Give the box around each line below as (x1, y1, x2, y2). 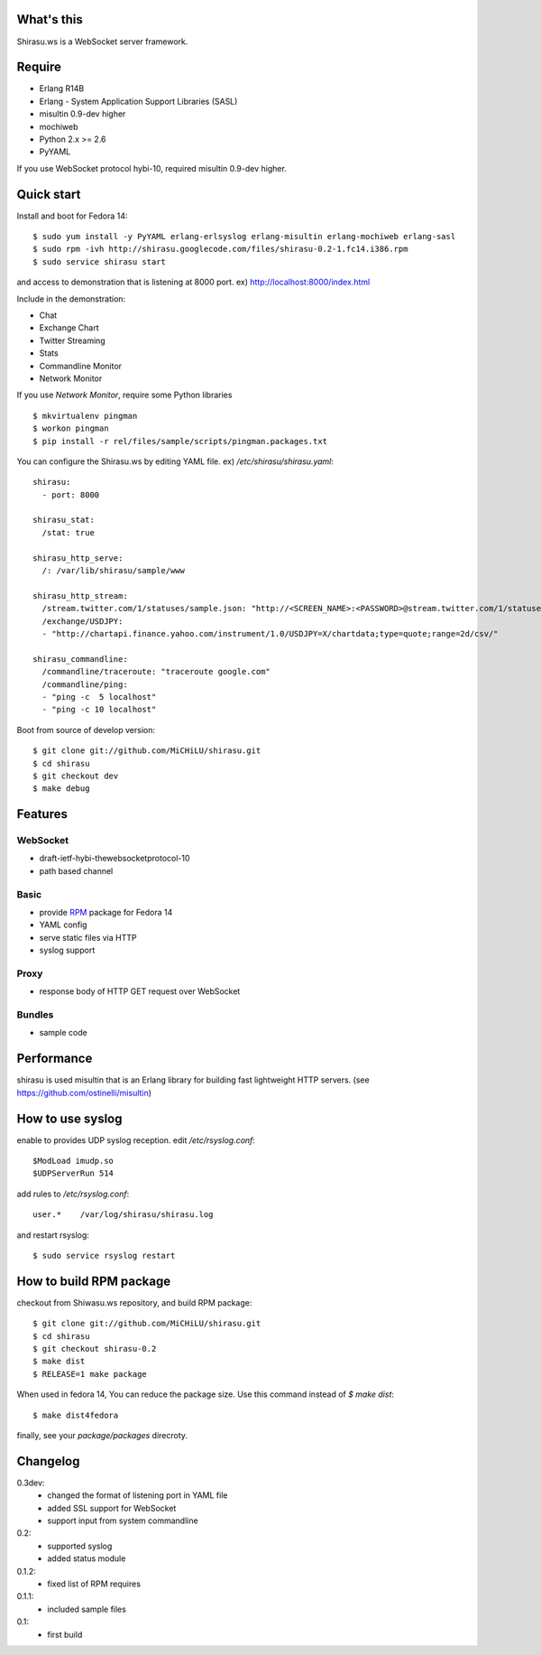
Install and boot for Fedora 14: (16, 210, 128, 221)
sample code (39, 1027, 87, 1038)
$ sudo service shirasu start (32, 256, 167, 266)
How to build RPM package (16, 1273, 171, 1288)
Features (16, 806, 68, 822)
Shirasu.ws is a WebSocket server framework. (16, 36, 188, 47)
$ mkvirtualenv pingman (32, 411, 138, 421)
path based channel (39, 865, 114, 876)
